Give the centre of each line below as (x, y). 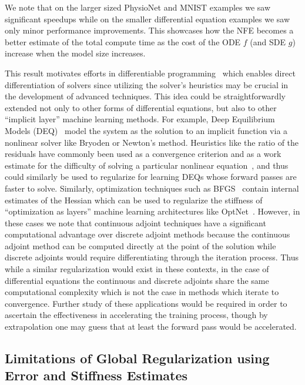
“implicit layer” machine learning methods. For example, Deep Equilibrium (140, 119)
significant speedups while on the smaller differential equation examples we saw (148, 19)
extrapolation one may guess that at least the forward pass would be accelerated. (151, 327)
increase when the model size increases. (75, 53)
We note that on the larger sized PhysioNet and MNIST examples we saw (138, 7)
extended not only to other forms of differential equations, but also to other (141, 107)
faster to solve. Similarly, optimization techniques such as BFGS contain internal (152, 188)
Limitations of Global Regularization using (137, 358)
